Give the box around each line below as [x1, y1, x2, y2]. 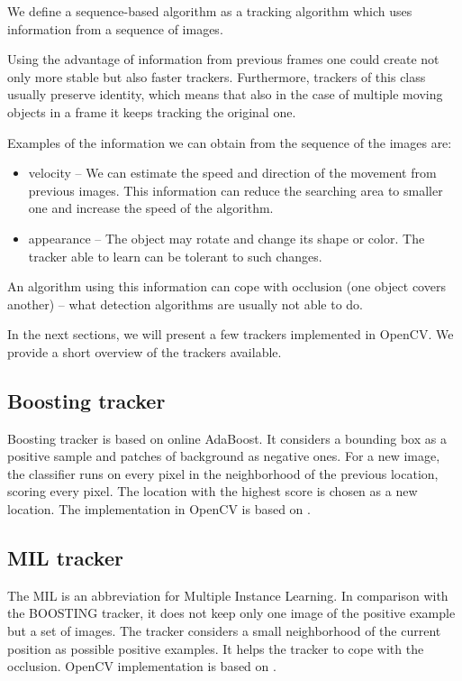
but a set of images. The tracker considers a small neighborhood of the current [7, 621, 441, 640]
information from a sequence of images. [7, 19, 223, 38]
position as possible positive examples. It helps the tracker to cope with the [7, 639, 424, 658]
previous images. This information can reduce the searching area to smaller [28, 180, 443, 199]
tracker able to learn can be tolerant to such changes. [28, 246, 322, 265]
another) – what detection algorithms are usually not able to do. [7, 294, 364, 313]
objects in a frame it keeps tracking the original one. [7, 102, 296, 121]
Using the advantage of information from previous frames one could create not [7, 50, 439, 69]
